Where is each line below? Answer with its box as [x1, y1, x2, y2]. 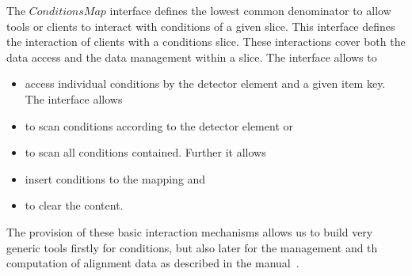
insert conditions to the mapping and [25, 170, 206, 187]
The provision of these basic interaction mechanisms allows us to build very [6, 223, 373, 240]
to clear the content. [25, 197, 124, 214]
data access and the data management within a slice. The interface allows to [6, 48, 377, 65]
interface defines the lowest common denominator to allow [109, 2, 391, 18]
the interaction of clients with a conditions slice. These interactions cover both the [6, 33, 406, 50]
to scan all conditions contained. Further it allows [25, 144, 266, 161]
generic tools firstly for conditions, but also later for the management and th [6, 239, 378, 255]
